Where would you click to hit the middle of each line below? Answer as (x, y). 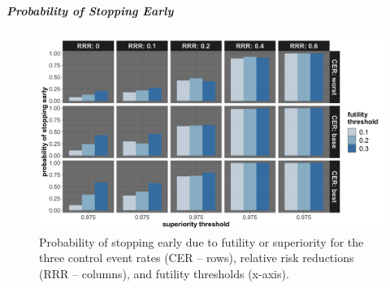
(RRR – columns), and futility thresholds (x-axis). (164, 274)
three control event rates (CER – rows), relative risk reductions (197, 258)
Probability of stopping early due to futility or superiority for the (201, 241)
